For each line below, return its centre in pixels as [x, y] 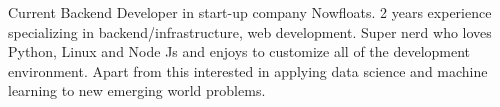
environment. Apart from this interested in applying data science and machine [248, 70]
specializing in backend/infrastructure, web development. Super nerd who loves [250, 31]
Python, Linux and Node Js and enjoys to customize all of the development [239, 51]
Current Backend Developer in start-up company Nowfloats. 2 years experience [250, 12]
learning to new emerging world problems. [137, 90]
